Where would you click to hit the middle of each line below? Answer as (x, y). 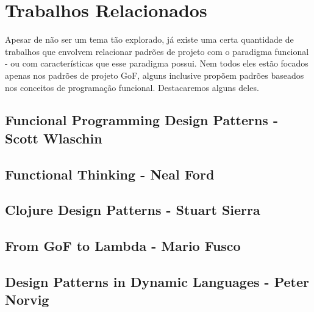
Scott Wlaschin (54, 138)
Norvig (27, 299)
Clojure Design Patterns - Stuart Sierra (133, 210)
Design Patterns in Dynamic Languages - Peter (157, 281)
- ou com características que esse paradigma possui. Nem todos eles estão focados (157, 63)
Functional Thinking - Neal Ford (110, 174)
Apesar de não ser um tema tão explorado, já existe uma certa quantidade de (149, 39)
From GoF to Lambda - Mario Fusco (123, 246)
